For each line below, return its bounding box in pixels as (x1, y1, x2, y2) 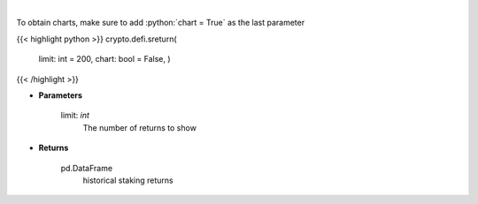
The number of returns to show (82, 122, 197, 132)
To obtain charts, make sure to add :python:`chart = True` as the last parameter (16, 18, 305, 28)
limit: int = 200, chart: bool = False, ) (38, 54, 172, 64)
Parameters (38, 89, 83, 101)
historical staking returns (82, 175, 173, 185)
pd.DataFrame (60, 162, 113, 173)
